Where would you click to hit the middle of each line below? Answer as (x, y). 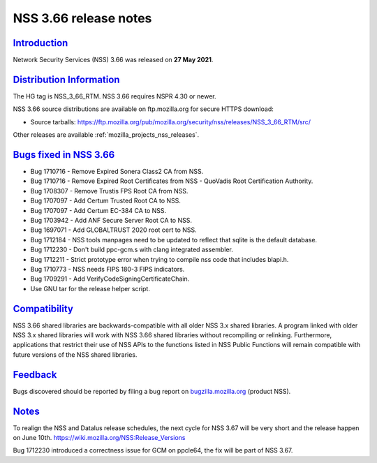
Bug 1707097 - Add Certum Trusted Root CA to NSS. (106, 201)
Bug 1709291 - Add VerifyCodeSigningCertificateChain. (110, 279)
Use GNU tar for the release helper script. (90, 288)
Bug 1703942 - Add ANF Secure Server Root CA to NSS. (111, 220)
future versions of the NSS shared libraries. (75, 354)
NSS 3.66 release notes (82, 18)
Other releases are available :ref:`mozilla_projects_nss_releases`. (106, 135)
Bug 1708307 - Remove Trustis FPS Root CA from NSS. (109, 191)
